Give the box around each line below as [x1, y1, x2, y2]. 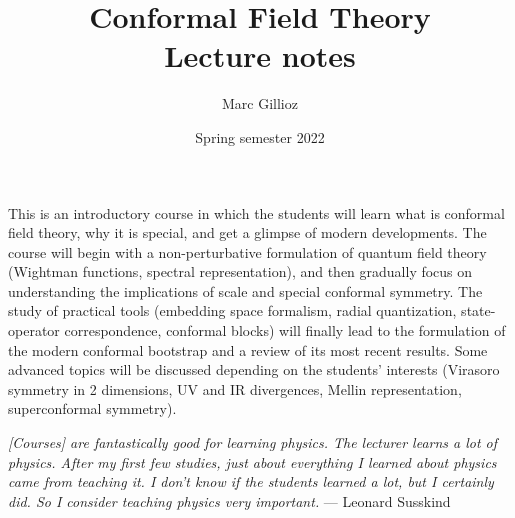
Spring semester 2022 [195, 126, 325, 147]
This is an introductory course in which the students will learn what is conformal [8, 202, 505, 223]
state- [461, 300, 496, 321]
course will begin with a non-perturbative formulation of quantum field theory [8, 241, 487, 262]
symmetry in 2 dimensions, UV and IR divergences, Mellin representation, [8, 378, 462, 399]
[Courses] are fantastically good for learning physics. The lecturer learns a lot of [8, 432, 498, 453]
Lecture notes [164, 35, 356, 76]
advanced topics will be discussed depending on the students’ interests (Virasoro [8, 359, 500, 380]
